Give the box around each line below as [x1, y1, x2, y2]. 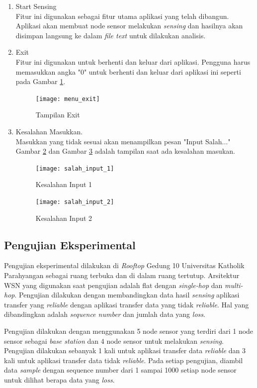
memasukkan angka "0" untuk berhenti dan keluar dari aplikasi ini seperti [15, 66, 241, 77]
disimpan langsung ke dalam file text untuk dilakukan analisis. [15, 30, 206, 40]
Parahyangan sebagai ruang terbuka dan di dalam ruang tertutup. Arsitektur [4, 270, 240, 281]
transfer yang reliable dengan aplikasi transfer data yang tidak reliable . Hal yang [4, 299, 249, 309]
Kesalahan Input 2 [35, 212, 92, 223]
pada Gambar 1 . [15, 76, 66, 87]
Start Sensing [15, 1, 57, 11]
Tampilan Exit [35, 109, 80, 120]
